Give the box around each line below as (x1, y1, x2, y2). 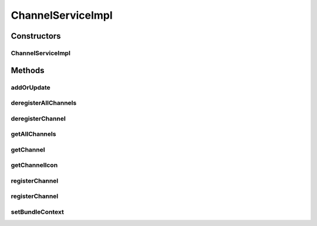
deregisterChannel (11, 114, 66, 122)
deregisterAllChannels (11, 99, 77, 107)
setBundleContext (11, 208, 64, 216)
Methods (11, 65, 45, 76)
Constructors (11, 31, 61, 41)
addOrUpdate (11, 83, 51, 91)
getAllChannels (11, 130, 56, 138)
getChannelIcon (11, 161, 58, 169)
